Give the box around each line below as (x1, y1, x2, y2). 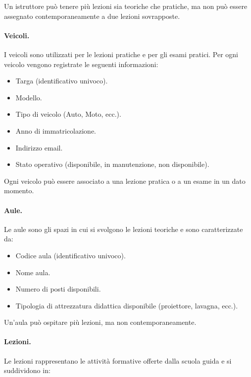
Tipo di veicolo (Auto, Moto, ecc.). (15, 109, 121, 119)
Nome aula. (15, 267, 50, 277)
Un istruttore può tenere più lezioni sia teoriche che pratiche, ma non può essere (4, 1, 248, 11)
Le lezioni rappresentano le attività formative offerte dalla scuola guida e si (4, 355, 232, 366)
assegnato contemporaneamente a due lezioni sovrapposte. (4, 10, 180, 21)
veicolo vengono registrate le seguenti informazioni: (4, 59, 158, 69)
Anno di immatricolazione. (15, 125, 97, 136)
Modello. (15, 92, 42, 102)
